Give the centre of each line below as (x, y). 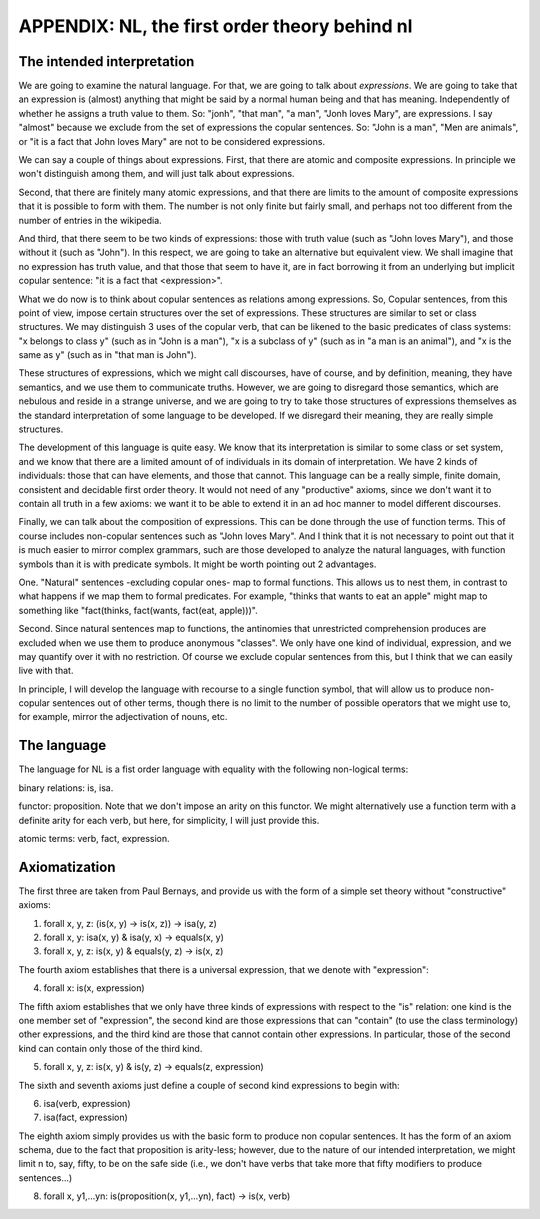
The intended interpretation (106, 61)
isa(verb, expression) (87, 1103)
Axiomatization (67, 866)
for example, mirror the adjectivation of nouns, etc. (123, 717)
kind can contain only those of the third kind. (110, 1048)
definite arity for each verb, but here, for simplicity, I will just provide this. (169, 820)
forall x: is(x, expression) (94, 988)
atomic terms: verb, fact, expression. (94, 838)
